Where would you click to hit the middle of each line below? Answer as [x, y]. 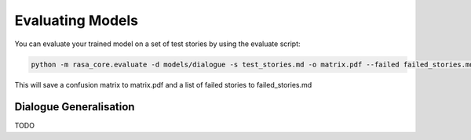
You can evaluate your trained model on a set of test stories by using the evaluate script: [158, 44]
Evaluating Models [77, 20]
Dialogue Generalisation [75, 107]
